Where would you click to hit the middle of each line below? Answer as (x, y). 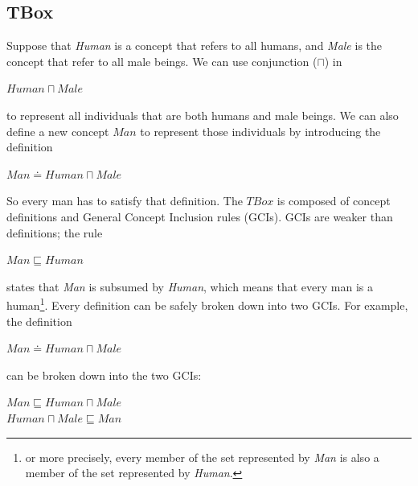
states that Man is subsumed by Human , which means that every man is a (190, 286)
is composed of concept (334, 201)
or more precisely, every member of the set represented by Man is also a (202, 457)
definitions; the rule (55, 232)
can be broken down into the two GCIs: (104, 375)
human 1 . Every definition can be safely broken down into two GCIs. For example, (207, 304)
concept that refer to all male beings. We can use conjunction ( (162, 61)
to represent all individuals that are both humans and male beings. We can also (203, 115)
